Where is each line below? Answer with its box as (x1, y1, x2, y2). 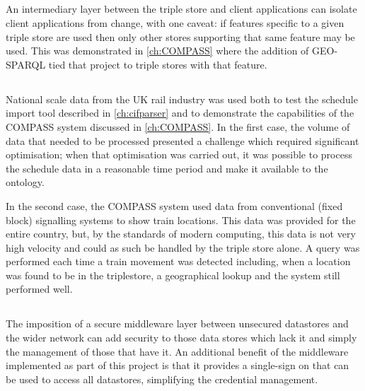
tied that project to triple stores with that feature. (48, 57, 267, 71)
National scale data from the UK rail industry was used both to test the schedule (6, 91, 358, 106)
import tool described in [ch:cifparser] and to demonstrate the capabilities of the (6, 105, 354, 120)
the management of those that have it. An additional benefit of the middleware (6, 344, 349, 358)
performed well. (6, 281, 73, 296)
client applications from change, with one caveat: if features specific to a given (6, 15, 344, 30)
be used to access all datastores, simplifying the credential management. (6, 371, 318, 386)
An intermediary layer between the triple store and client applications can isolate (6, 1, 357, 16)
